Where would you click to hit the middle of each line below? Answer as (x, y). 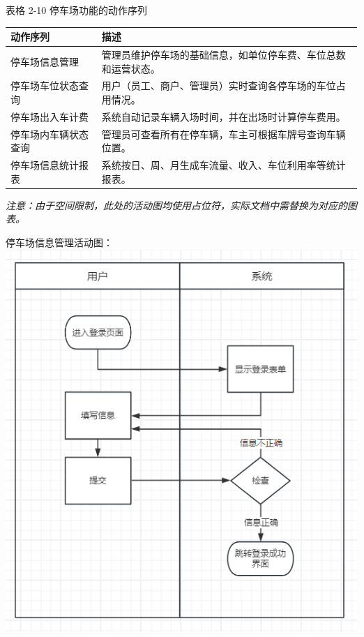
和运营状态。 (131, 68)
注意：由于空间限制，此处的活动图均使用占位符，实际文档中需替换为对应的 (176, 205)
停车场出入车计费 (50, 116)
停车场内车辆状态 (50, 134)
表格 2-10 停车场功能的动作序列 (76, 10)
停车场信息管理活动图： (59, 242)
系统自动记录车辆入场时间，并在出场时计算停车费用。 (223, 116)
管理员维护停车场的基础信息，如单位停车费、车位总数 (223, 54)
